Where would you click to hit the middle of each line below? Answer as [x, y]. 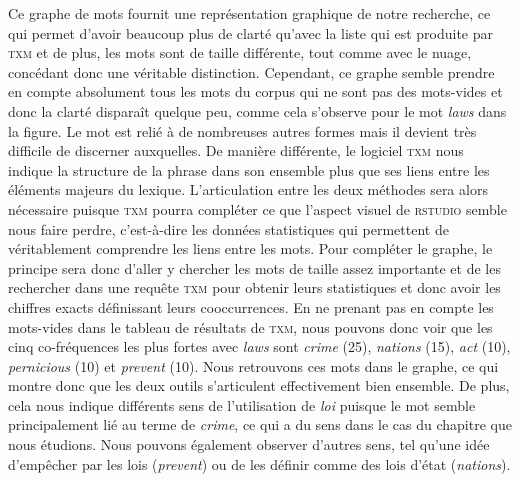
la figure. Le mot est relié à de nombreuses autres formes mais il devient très [242, 130]
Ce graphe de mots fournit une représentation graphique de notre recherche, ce [249, 13]
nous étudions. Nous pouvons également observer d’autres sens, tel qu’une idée [249, 444]
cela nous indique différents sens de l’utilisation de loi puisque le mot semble [242, 404]
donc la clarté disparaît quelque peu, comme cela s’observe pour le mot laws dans [257, 110]
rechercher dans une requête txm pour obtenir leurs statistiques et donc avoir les [254, 287]
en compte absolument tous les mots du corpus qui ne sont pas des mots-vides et [255, 91]
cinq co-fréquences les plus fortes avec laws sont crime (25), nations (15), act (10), [259, 346]
